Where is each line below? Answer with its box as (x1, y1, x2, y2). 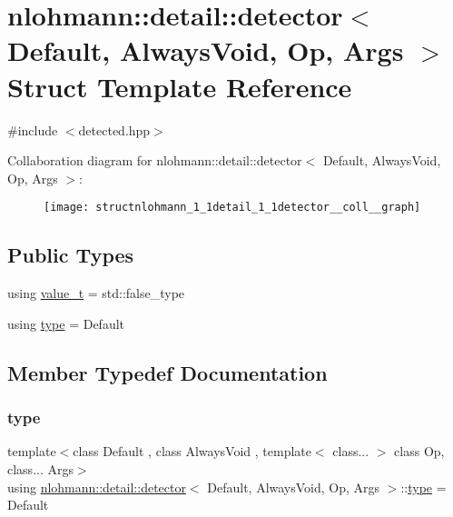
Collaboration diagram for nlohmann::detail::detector (7, 151, 302, 170)
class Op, (394, 442, 445, 461)
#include (7, 120, 58, 139)
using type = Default (7, 313, 125, 333)
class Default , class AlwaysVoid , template (73, 442, 311, 461)
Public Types (7, 241, 134, 269)
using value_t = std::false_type (7, 283, 185, 303)
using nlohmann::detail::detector (7, 477, 186, 496)
